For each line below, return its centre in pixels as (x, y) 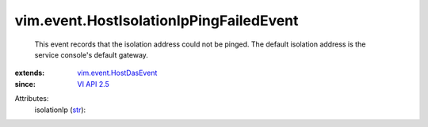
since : (25, 84)
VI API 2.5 (94, 84)
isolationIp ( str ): (60, 110)
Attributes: (32, 99)
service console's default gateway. (91, 54)
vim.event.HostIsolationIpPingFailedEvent (157, 21)
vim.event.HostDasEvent (117, 73)
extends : (30, 73)
